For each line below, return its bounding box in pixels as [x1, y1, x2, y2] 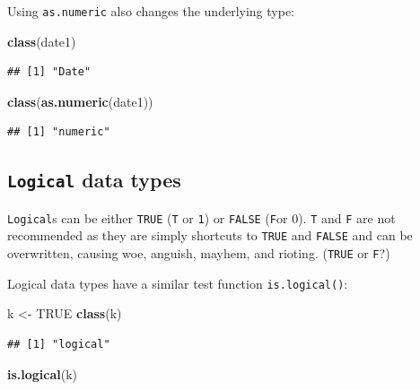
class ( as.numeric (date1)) [7, 91, 153, 110]
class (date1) [7, 31, 76, 50]
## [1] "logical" [7, 338, 110, 351]
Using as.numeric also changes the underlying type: [7, 2, 294, 20]
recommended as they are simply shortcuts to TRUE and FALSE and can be [7, 226, 413, 245]
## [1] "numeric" [7, 126, 110, 139]
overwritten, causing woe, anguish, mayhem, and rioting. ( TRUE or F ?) [7, 244, 390, 263]
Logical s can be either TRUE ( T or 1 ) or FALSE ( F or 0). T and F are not [7, 208, 396, 227]
